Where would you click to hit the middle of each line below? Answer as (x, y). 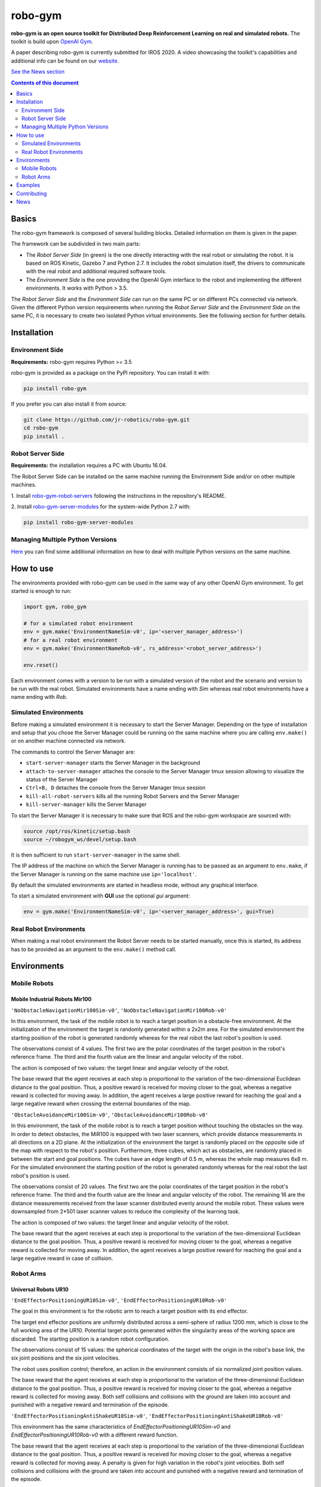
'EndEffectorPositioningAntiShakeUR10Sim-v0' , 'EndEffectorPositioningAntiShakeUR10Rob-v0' (147, 1416)
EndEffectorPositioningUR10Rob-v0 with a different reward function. (95, 1435)
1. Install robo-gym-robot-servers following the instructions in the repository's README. (119, 495)
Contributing (32, 193)
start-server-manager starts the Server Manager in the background (113, 763)
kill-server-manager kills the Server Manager (86, 804)
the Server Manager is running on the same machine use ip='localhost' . (104, 874)
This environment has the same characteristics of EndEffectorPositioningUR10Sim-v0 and (121, 1427)
